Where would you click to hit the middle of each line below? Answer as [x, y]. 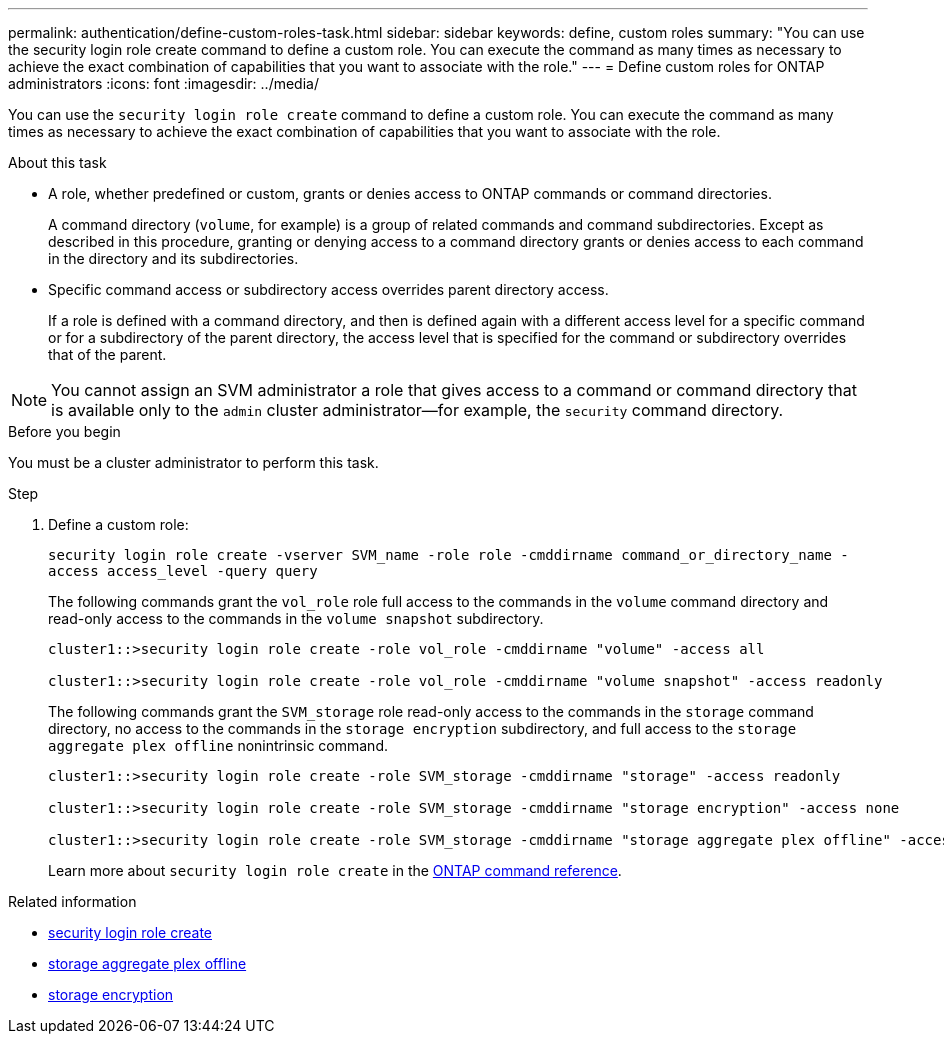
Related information [72, 901]
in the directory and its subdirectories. [173, 258]
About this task [57, 162]
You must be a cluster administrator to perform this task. [193, 462]
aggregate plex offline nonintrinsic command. [218, 745]
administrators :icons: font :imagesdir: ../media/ [163, 83]
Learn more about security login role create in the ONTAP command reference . [335, 870]
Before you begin [64, 431]
